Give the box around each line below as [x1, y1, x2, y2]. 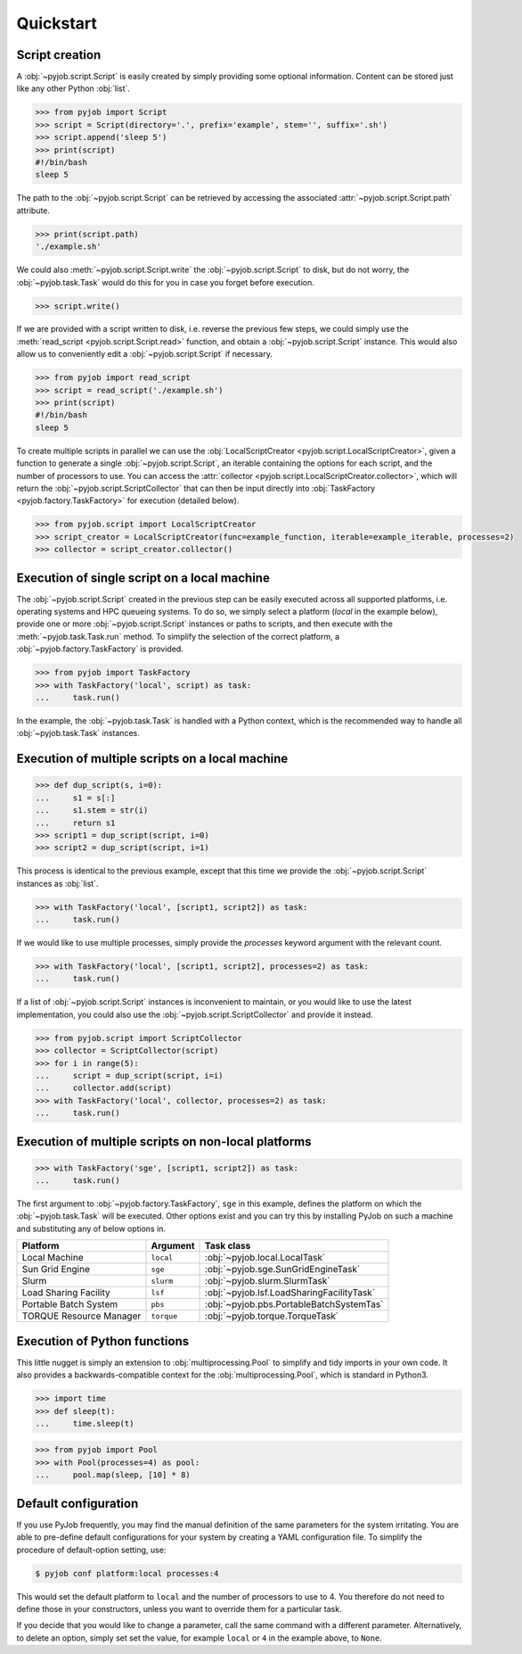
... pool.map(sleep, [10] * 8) [35, 1470, 191, 1480]
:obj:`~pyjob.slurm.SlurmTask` [205, 1275, 330, 1287]
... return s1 [35, 817, 116, 828]
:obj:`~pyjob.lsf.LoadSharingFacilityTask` [205, 1286, 376, 1299]
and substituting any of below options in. [16, 1223, 167, 1234]
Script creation [16, 47, 102, 62]
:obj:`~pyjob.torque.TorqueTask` [205, 1310, 339, 1322]
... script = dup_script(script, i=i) [35, 1071, 224, 1080]
